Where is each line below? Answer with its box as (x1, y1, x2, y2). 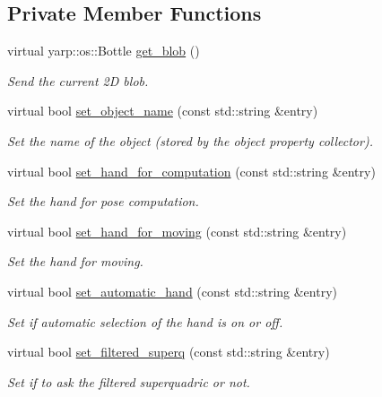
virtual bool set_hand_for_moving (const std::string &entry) (7, 221, 347, 240)
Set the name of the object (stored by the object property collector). (7, 131, 373, 150)
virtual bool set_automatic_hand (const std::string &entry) (7, 281, 337, 300)
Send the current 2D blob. (7, 71, 149, 90)
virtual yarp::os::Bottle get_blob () (7, 41, 200, 60)
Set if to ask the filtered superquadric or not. (7, 372, 250, 391)
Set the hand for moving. (7, 252, 143, 271)
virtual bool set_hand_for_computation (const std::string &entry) (7, 161, 376, 180)
